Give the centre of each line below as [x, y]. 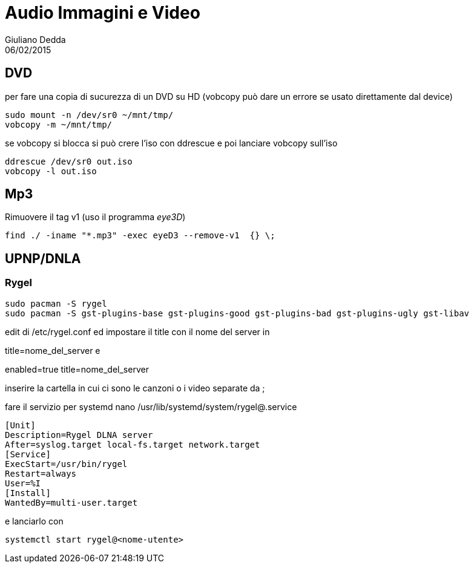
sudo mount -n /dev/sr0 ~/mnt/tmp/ [89, 115]
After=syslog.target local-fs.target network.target [133, 444]
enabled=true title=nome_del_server [77, 369]
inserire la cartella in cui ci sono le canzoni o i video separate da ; [135, 388]
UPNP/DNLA [43, 258]
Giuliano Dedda [35, 39]
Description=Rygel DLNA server [79, 435]
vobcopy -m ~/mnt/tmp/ [59, 124]
